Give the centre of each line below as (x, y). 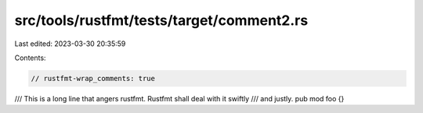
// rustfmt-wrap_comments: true (93, 78)
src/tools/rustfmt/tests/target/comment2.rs (161, 20)
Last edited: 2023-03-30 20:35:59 (70, 44)
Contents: (30, 58)
